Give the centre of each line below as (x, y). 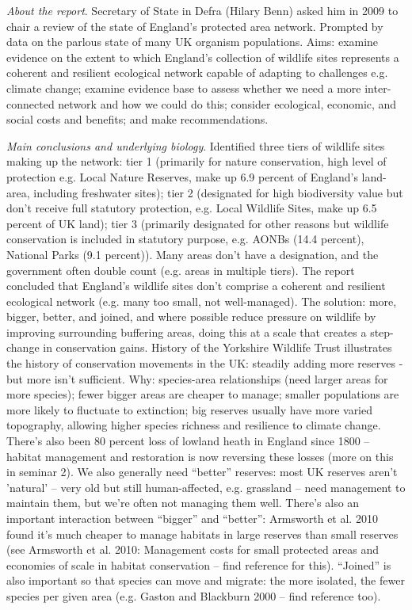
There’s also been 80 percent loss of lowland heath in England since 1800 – (188, 441)
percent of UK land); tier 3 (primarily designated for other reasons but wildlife (198, 223)
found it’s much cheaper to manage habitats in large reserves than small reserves (202, 534)
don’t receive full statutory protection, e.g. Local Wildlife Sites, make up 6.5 (192, 208)
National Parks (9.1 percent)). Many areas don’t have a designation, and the (193, 254)
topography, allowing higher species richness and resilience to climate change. (194, 425)
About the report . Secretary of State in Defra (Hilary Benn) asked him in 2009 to (202, 10)
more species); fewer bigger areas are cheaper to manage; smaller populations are (203, 394)
